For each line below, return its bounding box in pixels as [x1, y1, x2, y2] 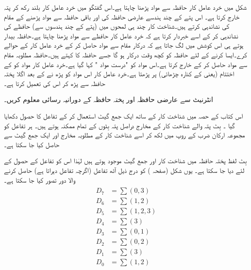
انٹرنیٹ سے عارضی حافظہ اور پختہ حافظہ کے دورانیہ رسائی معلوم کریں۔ [4, 94, 213, 104]
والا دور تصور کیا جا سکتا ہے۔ [4, 174, 75, 185]
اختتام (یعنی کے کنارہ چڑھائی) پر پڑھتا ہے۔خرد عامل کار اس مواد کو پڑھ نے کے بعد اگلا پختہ [4, 68, 234, 79]
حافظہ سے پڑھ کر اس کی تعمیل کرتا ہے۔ [4, 78, 105, 88]
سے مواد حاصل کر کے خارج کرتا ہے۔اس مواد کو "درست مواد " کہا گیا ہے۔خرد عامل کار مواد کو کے [4, 59, 248, 69]
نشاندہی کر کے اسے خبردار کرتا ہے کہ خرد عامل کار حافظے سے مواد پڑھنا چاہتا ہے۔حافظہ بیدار [4, 30, 238, 40]
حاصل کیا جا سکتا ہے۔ [4, 139, 60, 149]
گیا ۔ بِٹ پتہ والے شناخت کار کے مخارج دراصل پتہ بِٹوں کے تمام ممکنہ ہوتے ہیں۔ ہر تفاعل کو [4, 120, 235, 130]
